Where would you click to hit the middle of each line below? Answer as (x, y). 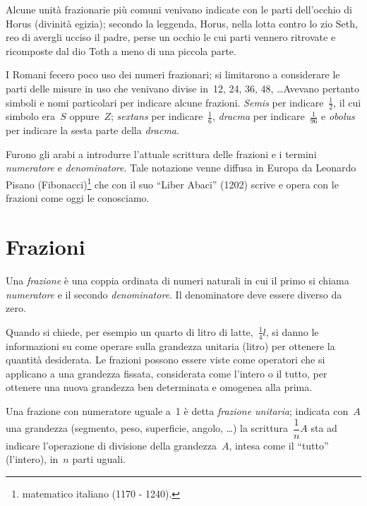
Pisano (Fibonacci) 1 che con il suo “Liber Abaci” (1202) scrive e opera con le (172, 183)
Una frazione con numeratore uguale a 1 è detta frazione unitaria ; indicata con (177, 410)
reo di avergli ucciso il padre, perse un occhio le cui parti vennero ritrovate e (171, 37)
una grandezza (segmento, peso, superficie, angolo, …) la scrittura (147, 428)
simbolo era (31, 116)
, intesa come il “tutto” (279, 445)
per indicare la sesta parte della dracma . (92, 130)
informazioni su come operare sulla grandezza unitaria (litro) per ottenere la (170, 345)
